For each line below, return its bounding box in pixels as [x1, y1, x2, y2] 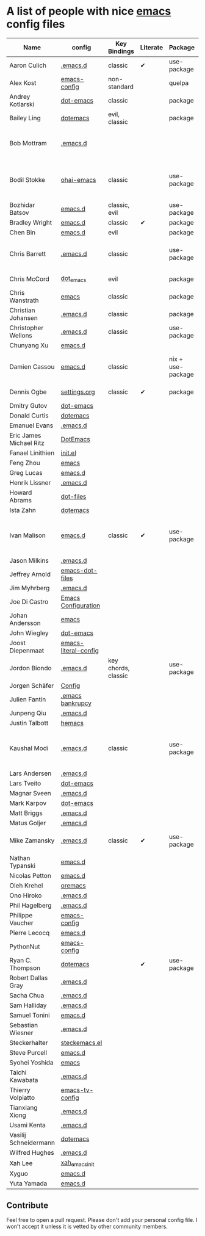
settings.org [60, 388, 96, 396]
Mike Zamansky [9, 836, 55, 845]
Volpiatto [9, 1093, 35, 1102]
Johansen [9, 313, 38, 322]
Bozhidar [9, 200, 35, 209]
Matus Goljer [9, 819, 46, 827]
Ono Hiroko [9, 891, 42, 900]
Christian [9, 306, 35, 314]
